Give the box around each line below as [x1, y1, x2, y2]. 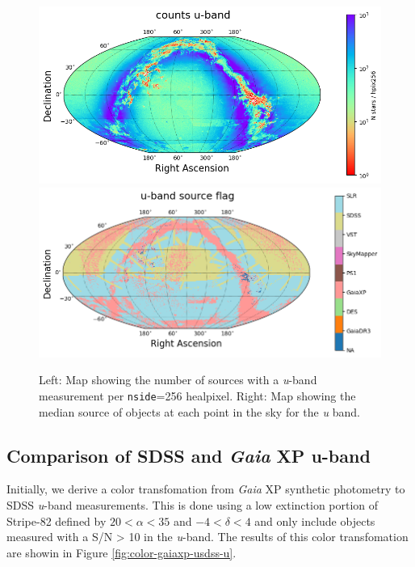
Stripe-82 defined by [6, 512, 107, 529]
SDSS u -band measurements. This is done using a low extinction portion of [6, 497, 379, 514]
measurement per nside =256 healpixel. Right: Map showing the [39, 387, 356, 404]
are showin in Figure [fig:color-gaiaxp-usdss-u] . [6, 544, 237, 561]
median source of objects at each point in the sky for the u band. [39, 403, 360, 420]
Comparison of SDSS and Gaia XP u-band [6, 442, 371, 468]
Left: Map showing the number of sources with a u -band [39, 371, 317, 388]
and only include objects [254, 512, 375, 529]
